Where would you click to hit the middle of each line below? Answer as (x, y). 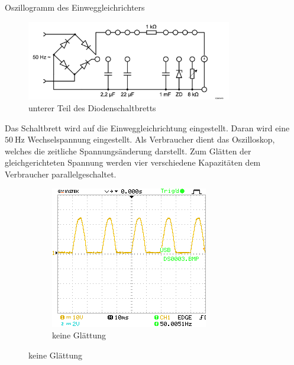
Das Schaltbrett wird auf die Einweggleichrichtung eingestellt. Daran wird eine (147, 127)
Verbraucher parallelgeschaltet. (61, 174)
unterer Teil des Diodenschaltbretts (92, 108)
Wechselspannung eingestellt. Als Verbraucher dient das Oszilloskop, (151, 139)
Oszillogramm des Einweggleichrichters (75, 7)
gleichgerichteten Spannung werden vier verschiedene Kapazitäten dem (133, 162)
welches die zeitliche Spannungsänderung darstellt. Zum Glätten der (128, 151)
